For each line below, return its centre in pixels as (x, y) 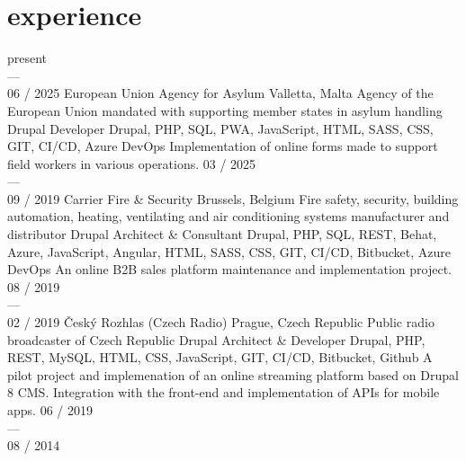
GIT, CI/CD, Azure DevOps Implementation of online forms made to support (223, 146)
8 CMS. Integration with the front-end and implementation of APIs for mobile (224, 392)
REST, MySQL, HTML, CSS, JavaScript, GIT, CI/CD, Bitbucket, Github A (220, 357)
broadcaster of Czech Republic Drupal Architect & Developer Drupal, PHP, (216, 339)
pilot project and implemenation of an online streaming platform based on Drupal (233, 374)
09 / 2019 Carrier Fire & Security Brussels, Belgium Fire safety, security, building (233, 198)
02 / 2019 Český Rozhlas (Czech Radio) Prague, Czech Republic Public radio (221, 322)
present (27, 58)
